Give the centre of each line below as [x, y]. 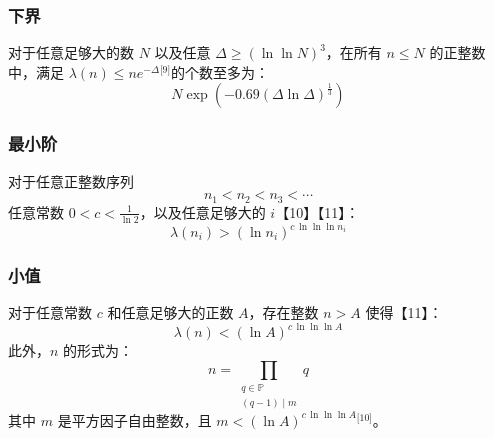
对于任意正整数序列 [71, 180]
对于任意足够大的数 [71, 52]
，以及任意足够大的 [202, 211]
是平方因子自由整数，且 [134, 419]
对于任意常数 [50, 312]
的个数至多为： [220, 71]
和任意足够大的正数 [170, 312]
